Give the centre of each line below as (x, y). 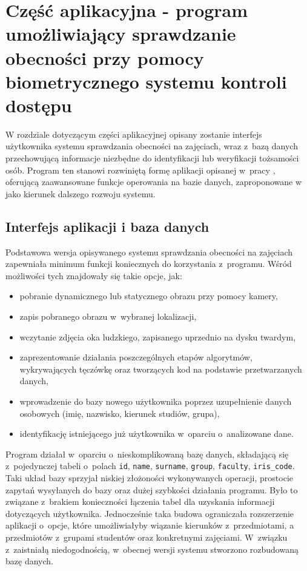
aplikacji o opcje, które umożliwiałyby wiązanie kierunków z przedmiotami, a (150, 525)
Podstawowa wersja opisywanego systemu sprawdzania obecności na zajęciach (149, 252)
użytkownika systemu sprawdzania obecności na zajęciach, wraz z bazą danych (152, 146)
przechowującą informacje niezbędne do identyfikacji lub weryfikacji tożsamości (152, 158)
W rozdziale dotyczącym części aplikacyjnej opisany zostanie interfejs (134, 134)
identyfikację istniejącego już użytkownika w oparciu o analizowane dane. (157, 434)
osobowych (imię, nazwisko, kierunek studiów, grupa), (120, 413)
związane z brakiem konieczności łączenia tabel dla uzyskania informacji (140, 502)
